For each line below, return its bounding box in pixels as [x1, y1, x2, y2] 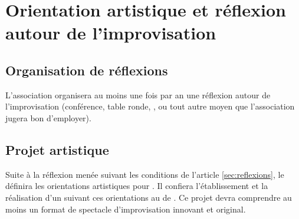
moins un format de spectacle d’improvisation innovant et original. [5, 203, 246, 215]
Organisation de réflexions [5, 61, 168, 79]
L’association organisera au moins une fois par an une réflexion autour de [5, 88, 271, 101]
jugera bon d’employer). [5, 111, 91, 124]
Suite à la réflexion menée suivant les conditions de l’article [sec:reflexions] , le [5, 168, 284, 180]
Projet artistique [5, 140, 109, 158]
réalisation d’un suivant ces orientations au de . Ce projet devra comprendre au [5, 191, 292, 203]
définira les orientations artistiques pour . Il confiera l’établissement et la [5, 180, 268, 192]
